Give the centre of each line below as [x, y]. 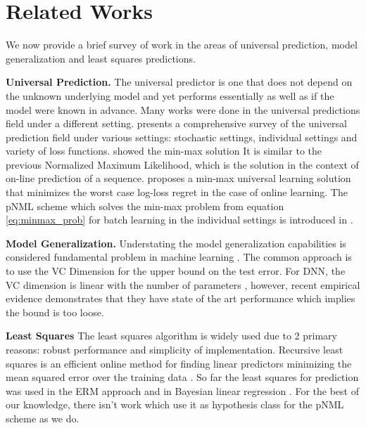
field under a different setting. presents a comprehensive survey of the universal [176, 123]
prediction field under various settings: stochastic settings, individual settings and [182, 137]
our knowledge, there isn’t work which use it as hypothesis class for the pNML [175, 404]
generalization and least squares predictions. [101, 58]
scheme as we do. [43, 418]
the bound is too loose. [55, 312]
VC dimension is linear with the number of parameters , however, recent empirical [183, 284]
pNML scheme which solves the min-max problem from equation [145, 206]
